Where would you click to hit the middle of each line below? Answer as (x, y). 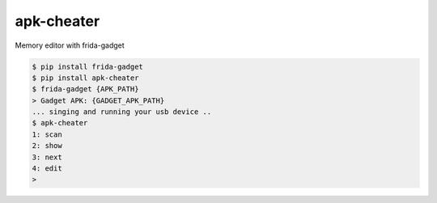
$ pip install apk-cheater (85, 78)
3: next (47, 157)
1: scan (47, 134)
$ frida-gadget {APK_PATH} (85, 89)
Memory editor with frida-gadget (70, 45)
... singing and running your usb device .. (122, 112)
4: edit (47, 169)
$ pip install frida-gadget (87, 66)
